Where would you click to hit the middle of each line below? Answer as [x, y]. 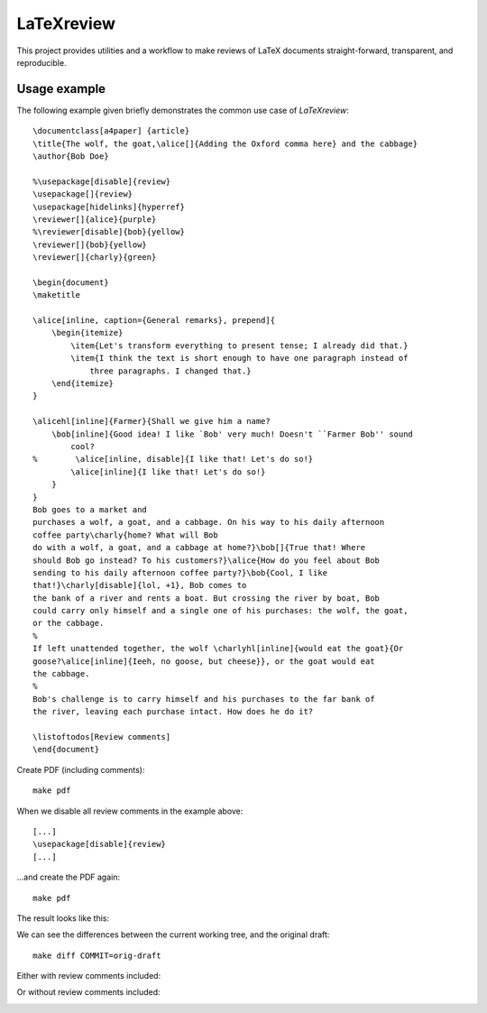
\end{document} [66, 750]
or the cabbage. [69, 623]
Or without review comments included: [89, 992]
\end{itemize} [83, 384]
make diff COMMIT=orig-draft [97, 955]
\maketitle [57, 295]
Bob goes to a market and [90, 509]
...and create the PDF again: [69, 877]
